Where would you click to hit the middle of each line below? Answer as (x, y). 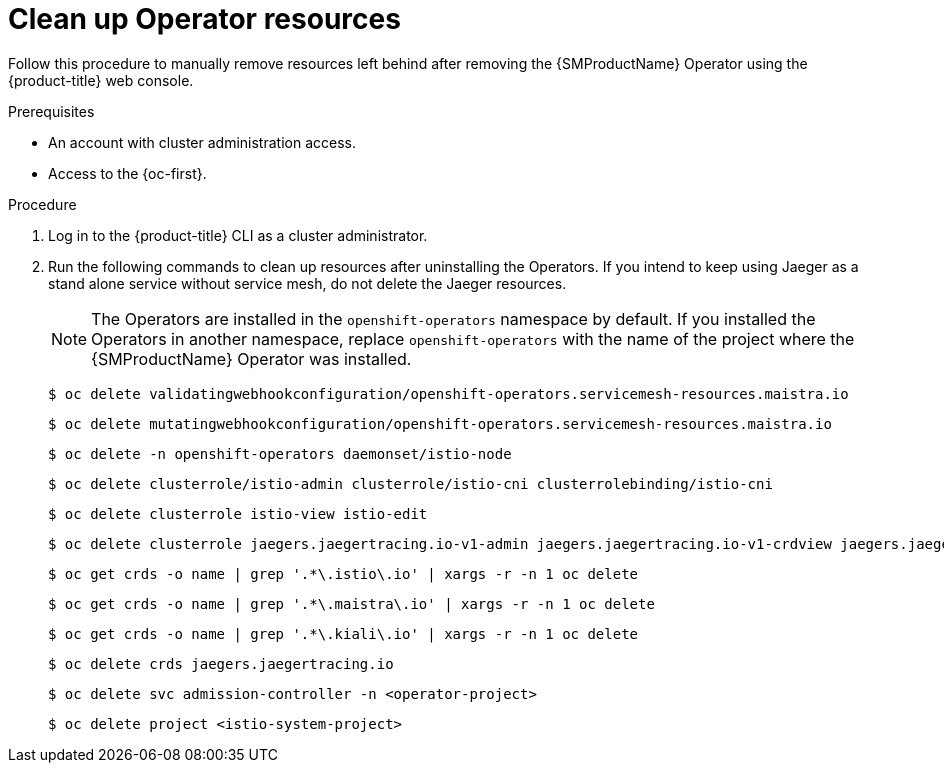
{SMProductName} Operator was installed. (251, 358)
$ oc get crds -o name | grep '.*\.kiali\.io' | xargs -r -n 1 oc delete (343, 633)
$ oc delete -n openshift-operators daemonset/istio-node (280, 453)
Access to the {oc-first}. (127, 173)
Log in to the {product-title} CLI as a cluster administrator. (238, 235)
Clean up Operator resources (204, 19)
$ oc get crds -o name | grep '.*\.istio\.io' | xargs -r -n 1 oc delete (343, 573)
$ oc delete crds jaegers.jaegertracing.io (221, 663)
